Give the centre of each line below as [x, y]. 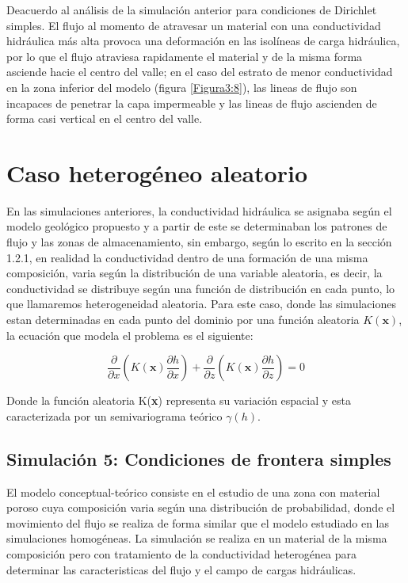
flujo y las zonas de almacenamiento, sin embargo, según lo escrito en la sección [199, 242]
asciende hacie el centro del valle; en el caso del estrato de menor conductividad [200, 72]
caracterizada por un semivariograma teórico [114, 415]
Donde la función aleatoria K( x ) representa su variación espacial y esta [179, 400]
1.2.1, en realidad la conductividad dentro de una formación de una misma [187, 257]
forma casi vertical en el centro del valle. [105, 118]
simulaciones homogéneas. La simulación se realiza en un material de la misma [197, 538]
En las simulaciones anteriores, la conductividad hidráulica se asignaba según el [199, 210]
